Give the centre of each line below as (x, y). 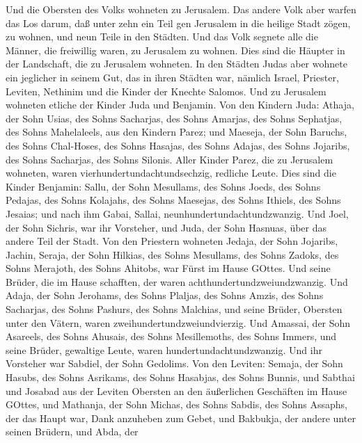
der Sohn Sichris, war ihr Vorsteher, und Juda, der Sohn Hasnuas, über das (166, 227)
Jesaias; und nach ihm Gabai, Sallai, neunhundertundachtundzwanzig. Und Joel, (177, 213)
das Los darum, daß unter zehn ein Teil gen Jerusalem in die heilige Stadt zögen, (178, 23)
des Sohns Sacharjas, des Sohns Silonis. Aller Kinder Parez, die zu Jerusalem (170, 159)
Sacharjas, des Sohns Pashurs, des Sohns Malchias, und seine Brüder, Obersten (174, 309)
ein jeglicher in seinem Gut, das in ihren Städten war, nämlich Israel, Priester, (172, 77)
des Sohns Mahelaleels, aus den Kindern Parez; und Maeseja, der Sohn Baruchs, (176, 132)
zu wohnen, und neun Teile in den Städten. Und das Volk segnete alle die (162, 37)
